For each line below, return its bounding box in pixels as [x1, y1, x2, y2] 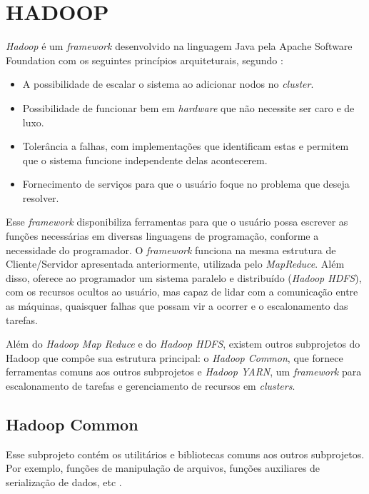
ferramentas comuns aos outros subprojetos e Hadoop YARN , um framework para [6, 364, 362, 379]
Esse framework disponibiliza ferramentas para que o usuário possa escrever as [6, 214, 348, 229]
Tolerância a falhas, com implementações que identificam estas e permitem [22, 138, 349, 153]
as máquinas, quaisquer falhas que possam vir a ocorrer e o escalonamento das [6, 298, 348, 313]
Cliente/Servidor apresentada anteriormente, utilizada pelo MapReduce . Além [6, 256, 345, 271]
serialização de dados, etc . [6, 474, 122, 489]
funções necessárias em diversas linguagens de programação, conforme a [6, 228, 319, 243]
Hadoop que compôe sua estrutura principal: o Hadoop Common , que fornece [6, 350, 343, 365]
